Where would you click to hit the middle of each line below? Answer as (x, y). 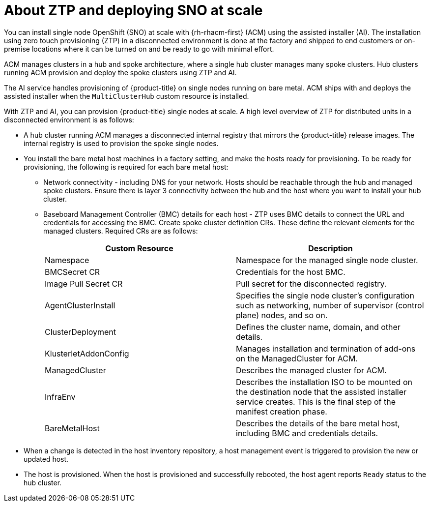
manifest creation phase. (282, 411)
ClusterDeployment (80, 332)
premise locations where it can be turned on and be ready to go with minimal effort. (139, 49)
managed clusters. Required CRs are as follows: (121, 231)
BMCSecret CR (72, 272)
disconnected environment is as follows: (69, 119)
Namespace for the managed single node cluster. (327, 260)
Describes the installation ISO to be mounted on (324, 382)
